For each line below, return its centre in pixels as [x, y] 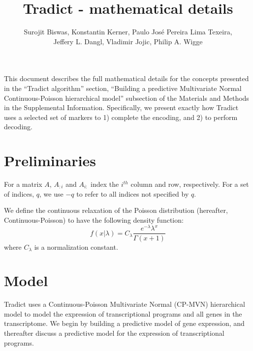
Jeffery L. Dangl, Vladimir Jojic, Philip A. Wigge [128, 41]
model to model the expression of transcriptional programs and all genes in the [123, 313]
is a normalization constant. [76, 247]
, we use [51, 193]
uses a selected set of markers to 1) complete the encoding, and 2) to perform [121, 117]
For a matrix [23, 184]
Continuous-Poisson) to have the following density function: [94, 219]
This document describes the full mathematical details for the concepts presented [126, 78]
